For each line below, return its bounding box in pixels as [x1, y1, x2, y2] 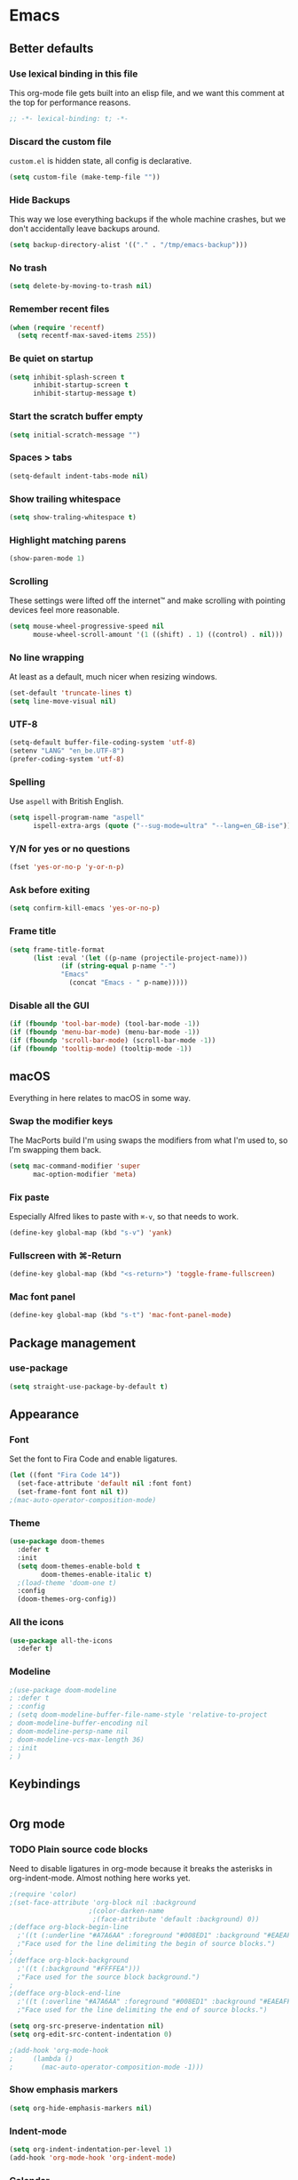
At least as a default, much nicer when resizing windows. [9, 672, 217, 682]
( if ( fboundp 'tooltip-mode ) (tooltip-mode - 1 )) [9, 1044, 192, 1053]
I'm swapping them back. [9, 1144, 102, 1154]
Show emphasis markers [9, 2083, 118, 2096]
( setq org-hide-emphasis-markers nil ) [9, 2104, 153, 2112]
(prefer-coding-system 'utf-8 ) [9, 755, 125, 764]
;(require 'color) [9, 1889, 77, 1899]
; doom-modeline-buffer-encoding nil [9, 1718, 149, 1728]
